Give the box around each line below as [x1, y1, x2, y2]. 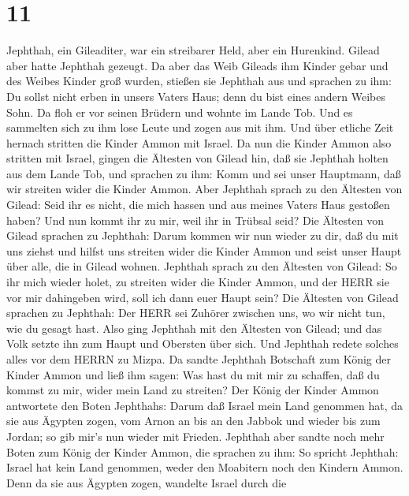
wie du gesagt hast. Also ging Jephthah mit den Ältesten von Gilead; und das [6, 319, 382, 336]
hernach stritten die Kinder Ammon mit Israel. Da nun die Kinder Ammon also [6, 134, 392, 151]
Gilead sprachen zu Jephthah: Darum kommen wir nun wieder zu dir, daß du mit [6, 227, 399, 244]
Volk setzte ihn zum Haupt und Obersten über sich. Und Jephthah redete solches [6, 335, 399, 352]
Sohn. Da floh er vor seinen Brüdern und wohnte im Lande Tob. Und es [6, 103, 353, 120]
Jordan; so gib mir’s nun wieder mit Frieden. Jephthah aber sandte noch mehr [6, 427, 385, 444]
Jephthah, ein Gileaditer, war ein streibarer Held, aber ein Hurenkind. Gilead [6, 42, 380, 58]
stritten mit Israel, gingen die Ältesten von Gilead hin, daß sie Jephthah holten [6, 150, 389, 166]
